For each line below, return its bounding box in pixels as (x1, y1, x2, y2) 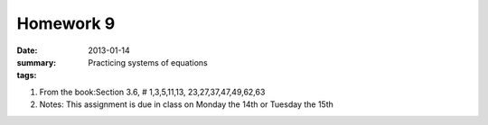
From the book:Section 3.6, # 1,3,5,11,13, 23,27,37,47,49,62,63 (39, 86, 266, 97)
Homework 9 (16, 13, 116, 33)
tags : (16, 70, 37, 81)
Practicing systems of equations (88, 57, 208, 67)
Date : (16, 45, 38, 56)
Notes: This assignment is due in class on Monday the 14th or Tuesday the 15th (39, 99, 334, 110)
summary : (16, 57, 57, 67)
